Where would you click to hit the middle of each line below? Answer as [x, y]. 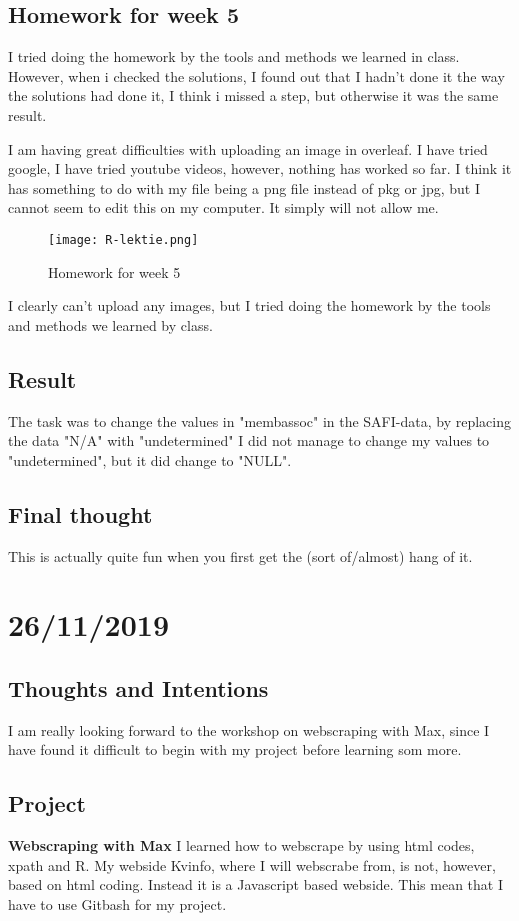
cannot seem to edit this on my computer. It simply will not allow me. [223, 207]
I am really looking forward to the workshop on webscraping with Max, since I [249, 729]
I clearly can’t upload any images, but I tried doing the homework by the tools [249, 305]
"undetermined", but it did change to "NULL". [150, 459]
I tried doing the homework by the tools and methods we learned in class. [234, 56]
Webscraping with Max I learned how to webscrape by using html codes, [241, 845]
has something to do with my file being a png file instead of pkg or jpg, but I [244, 187]
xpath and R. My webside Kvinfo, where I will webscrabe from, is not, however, [252, 864]
